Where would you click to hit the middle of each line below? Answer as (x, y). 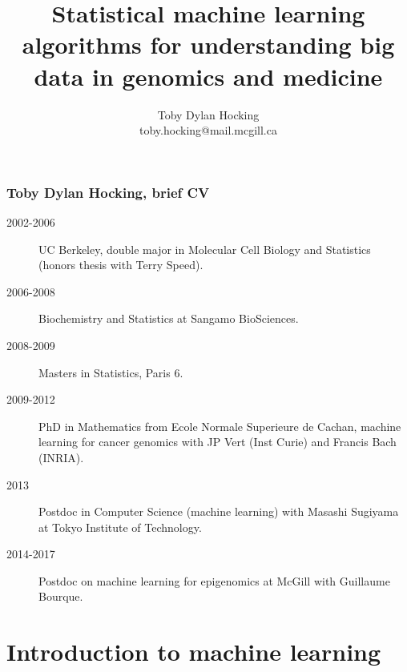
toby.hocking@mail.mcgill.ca (208, 130)
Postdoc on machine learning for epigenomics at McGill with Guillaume (214, 580)
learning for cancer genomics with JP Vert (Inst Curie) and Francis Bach (218, 442)
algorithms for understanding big (208, 44)
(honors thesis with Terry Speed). (121, 265)
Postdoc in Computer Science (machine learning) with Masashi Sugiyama (219, 511)
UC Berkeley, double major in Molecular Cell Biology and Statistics (205, 249)
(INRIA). (61, 457)
